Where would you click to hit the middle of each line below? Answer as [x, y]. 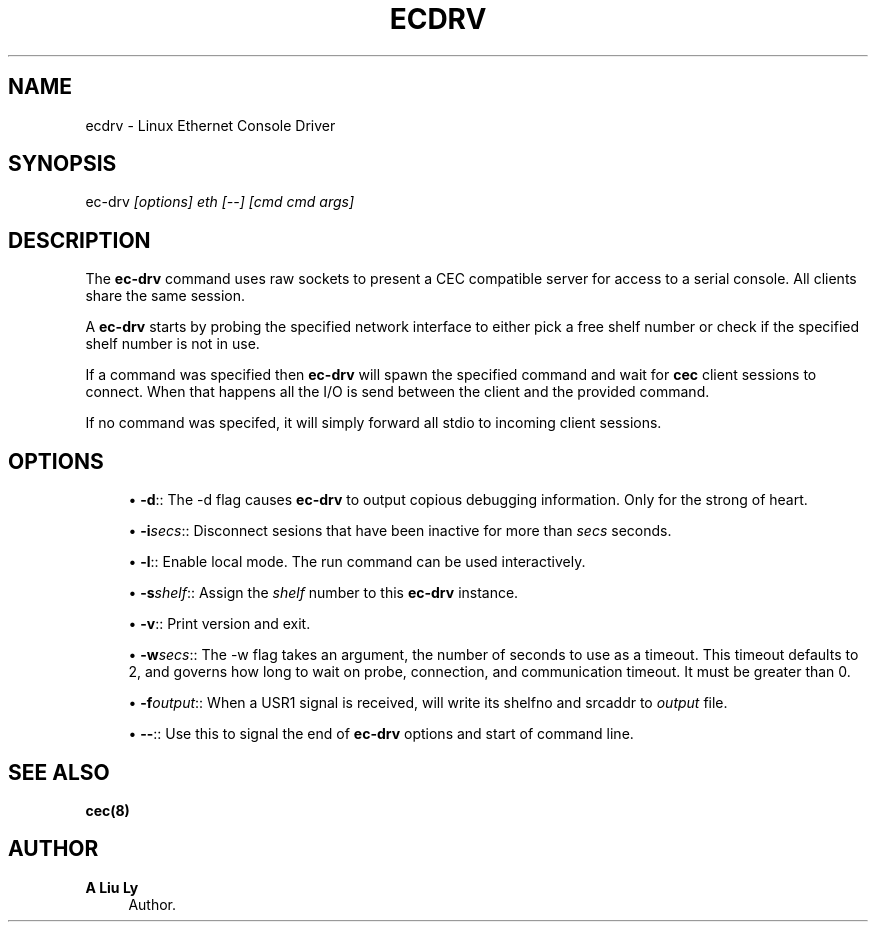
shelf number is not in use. [172, 344]
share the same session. [165, 296]
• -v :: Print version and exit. [219, 624]
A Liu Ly [112, 887]
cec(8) [107, 810]
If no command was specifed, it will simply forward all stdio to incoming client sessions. [373, 423]
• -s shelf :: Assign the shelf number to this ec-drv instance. [323, 593]
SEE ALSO [59, 772]
